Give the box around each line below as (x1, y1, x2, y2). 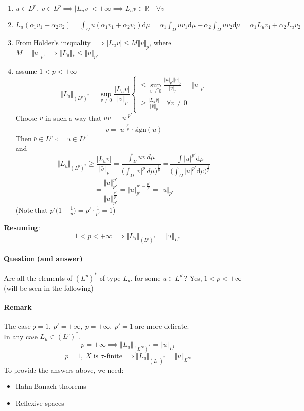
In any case (4, 331, 38, 341)
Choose (15, 112, 37, 123)
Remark (4, 301, 32, 312)
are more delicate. (135, 321, 189, 331)
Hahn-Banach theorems (15, 381, 86, 391)
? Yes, (184, 272, 202, 283)
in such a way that (45, 112, 101, 123)
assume (15, 66, 37, 76)
